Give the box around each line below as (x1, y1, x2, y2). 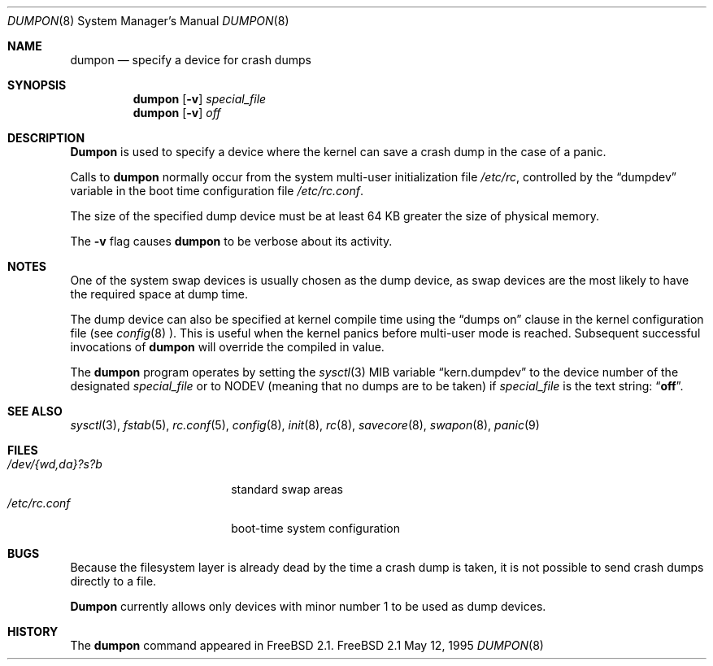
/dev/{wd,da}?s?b (7, 457, 102, 471)
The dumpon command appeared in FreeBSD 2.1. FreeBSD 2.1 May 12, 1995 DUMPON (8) (70, 638, 544, 652)
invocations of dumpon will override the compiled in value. (70, 340, 385, 354)
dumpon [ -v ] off (133, 106, 221, 120)
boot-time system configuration (231, 521, 400, 535)
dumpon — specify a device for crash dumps (70, 53, 311, 67)
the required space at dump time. (70, 287, 248, 301)
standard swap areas (231, 482, 344, 496)
